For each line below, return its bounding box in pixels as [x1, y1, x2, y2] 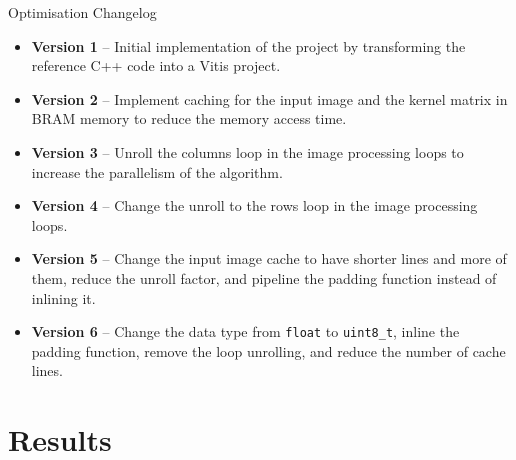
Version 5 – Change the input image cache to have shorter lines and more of [31, 248, 507, 269]
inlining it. [31, 287, 96, 308]
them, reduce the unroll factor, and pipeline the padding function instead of [31, 267, 497, 288]
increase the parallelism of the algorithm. [31, 161, 283, 182]
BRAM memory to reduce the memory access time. [31, 108, 347, 129]
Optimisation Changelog [8, 2, 157, 22]
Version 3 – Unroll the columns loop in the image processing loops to [31, 141, 464, 162]
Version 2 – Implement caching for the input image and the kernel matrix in [31, 88, 508, 109]
